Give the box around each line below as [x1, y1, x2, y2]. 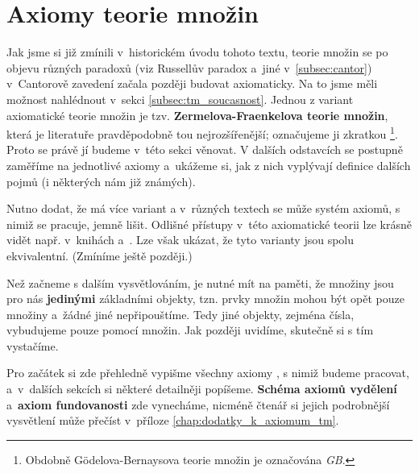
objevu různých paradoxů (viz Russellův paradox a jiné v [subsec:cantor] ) [6, 59, 372, 76]
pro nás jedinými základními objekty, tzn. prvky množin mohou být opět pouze [6, 290, 405, 307]
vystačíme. [6, 337, 59, 354]
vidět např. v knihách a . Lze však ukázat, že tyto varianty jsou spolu [6, 231, 355, 248]
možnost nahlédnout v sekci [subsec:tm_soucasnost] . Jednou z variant [6, 90, 354, 107]
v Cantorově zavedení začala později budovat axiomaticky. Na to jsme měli [6, 75, 378, 92]
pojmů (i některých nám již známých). [6, 172, 196, 189]
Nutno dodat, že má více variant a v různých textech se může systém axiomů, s [6, 200, 400, 217]
